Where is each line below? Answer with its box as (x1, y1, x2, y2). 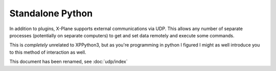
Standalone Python (9, 8, 93, 19)
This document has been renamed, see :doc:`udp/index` (9, 59, 128, 65)
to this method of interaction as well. (9, 49, 86, 55)
